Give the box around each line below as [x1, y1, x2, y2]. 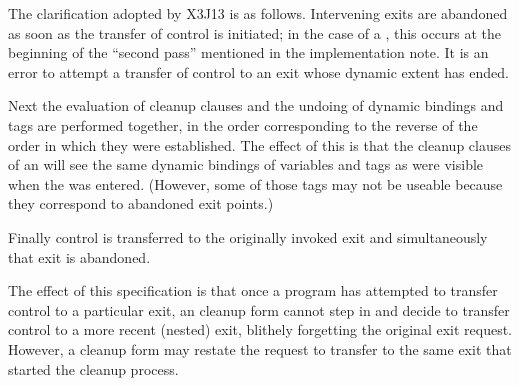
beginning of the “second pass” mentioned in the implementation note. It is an [8, 42, 489, 63]
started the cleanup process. [8, 358, 179, 379]
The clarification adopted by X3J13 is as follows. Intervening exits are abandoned [8, 3, 508, 23]
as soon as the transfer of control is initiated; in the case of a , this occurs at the [8, 22, 502, 43]
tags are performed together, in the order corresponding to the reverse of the [8, 114, 478, 135]
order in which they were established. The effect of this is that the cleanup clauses [8, 134, 511, 155]
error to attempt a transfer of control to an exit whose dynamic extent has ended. [8, 61, 509, 82]
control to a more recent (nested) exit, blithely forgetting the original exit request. [8, 319, 512, 340]
